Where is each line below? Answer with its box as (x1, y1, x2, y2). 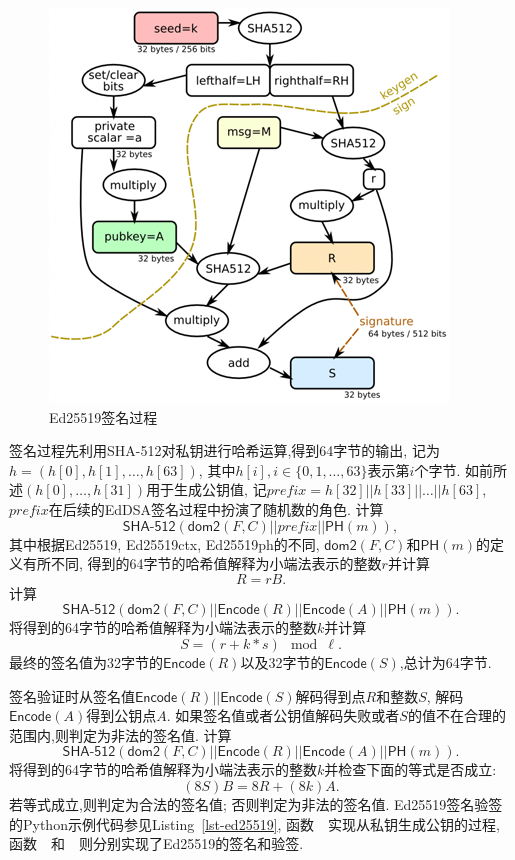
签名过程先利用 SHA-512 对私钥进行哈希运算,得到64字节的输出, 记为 (9, 440, 440, 461)
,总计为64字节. (399, 651, 492, 672)
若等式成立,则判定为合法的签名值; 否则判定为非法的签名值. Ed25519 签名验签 (9, 793, 503, 814)
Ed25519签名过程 (49, 406, 158, 427)
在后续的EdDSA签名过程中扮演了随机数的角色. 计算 (48, 498, 384, 519)
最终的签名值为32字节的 (9, 651, 163, 672)
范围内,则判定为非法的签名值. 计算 (9, 724, 232, 745)
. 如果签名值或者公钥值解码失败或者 (166, 705, 400, 726)
